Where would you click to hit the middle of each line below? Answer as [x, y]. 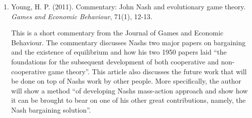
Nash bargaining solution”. [51, 109]
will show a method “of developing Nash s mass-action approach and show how [129, 90]
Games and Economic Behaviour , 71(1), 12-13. [82, 16]
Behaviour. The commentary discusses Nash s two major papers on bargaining [128, 42]
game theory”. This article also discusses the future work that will [147, 71]
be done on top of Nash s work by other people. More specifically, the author [126, 81]
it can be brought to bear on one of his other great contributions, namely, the [128, 100]
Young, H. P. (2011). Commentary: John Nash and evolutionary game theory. [128, 6]
